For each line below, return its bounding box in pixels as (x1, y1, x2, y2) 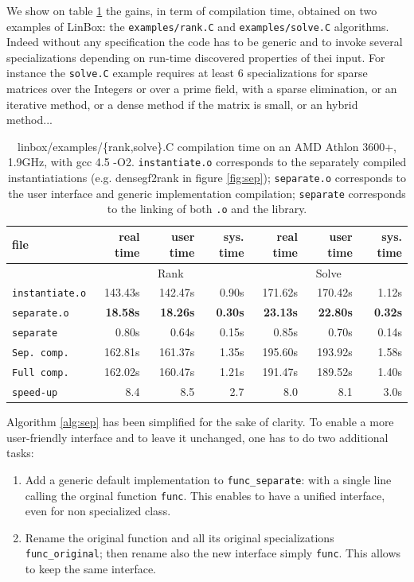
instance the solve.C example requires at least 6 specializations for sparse (6, 64, 368, 81)
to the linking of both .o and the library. (107, 200, 307, 217)
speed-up (12, 386, 58, 398)
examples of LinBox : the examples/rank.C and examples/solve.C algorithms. (6, 17, 389, 34)
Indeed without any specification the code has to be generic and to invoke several (6, 33, 403, 50)
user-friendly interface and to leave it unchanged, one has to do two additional (6, 429, 389, 445)
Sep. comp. (12, 347, 69, 359)
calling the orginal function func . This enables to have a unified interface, (25, 487, 385, 503)
